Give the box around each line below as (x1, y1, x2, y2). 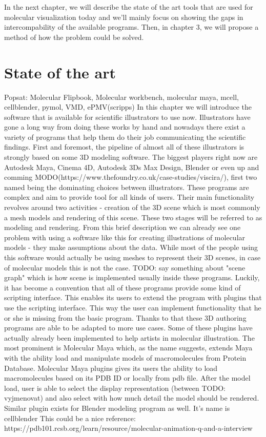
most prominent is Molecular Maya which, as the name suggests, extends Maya (4, 342, 253, 353)
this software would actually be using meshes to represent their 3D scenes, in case (4, 252, 261, 262)
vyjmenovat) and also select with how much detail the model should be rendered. (4, 392, 259, 403)
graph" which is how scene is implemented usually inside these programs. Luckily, (4, 272, 260, 283)
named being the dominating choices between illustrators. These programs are (4, 181, 249, 192)
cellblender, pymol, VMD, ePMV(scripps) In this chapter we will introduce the (4, 101, 252, 112)
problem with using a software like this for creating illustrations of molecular (4, 232, 245, 242)
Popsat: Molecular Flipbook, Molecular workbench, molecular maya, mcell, (4, 91, 239, 102)
